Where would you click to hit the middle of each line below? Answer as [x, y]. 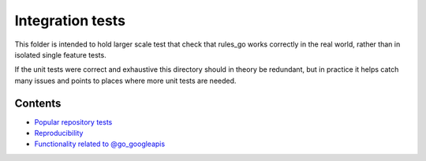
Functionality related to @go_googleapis [100, 144]
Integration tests [70, 21]
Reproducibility [59, 133]
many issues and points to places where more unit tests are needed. [125, 80]
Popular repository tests [73, 122]
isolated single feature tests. [60, 54]
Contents [38, 103]
